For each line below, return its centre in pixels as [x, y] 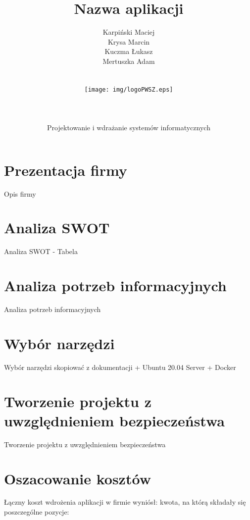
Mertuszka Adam [129, 61]
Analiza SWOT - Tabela [41, 251]
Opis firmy [20, 193]
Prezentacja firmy [66, 170]
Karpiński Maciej [129, 32]
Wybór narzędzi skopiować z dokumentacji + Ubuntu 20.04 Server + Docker [120, 367]
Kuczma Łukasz [129, 51]
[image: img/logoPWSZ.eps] [129, 89]
